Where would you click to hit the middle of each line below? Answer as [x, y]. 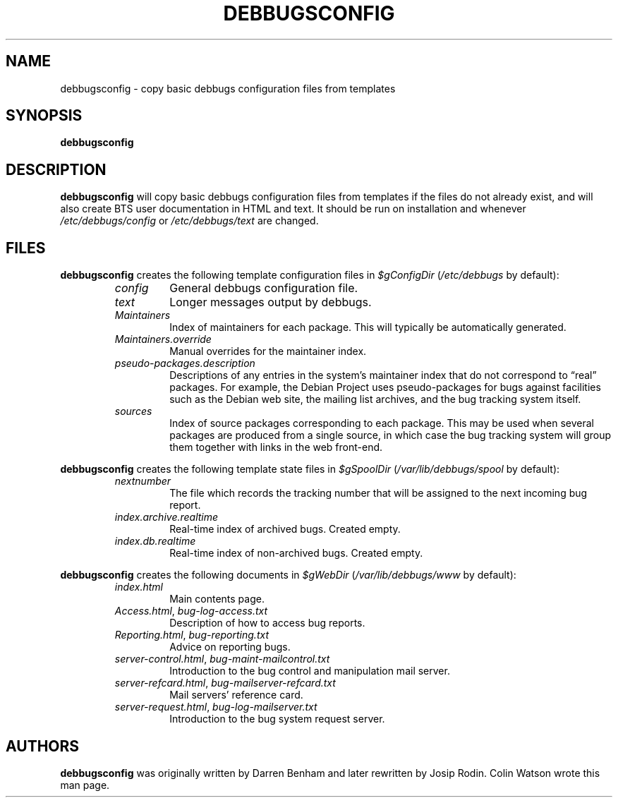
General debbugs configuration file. [264, 288]
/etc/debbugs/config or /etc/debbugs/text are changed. [189, 221]
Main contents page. [217, 599]
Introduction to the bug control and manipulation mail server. [310, 671]
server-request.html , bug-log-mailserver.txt [216, 707]
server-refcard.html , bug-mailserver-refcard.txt [225, 683]
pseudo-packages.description [185, 363]
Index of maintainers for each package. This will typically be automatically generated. [368, 327]
